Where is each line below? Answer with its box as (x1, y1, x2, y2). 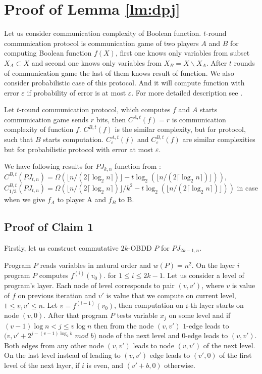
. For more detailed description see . (131, 87, 243, 98)
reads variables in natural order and (40, 260, 151, 270)
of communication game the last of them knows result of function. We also (4, 67, 234, 78)
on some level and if (169, 310, 231, 320)
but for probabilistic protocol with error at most (4, 144, 153, 154)
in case (237, 182, 258, 193)
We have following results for (4, 161, 93, 171)
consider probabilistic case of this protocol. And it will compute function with (4, 77, 245, 88)
